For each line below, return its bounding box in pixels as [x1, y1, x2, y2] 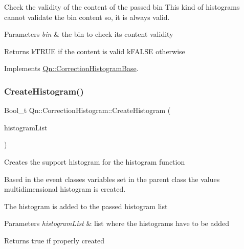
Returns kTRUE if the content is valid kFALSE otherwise [4, 46, 185, 56]
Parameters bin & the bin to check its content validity [4, 29, 173, 39]
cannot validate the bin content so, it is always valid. [4, 11, 170, 22]
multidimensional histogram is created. [4, 184, 126, 194]
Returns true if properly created [4, 235, 105, 245]
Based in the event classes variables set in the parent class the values [4, 173, 220, 184]
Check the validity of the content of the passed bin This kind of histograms [4, 2, 240, 12]
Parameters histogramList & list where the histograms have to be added [4, 218, 229, 229]
